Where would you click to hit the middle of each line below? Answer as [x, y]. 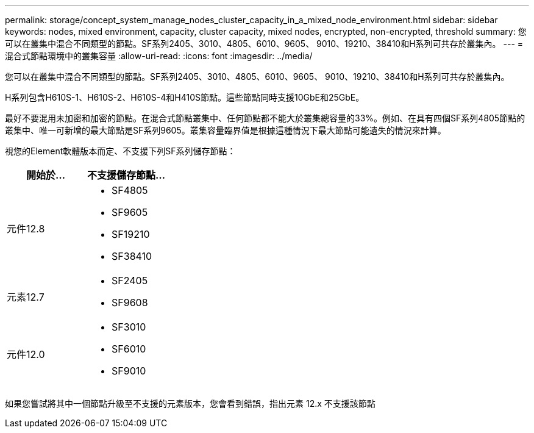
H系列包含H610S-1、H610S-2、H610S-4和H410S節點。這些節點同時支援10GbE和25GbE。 [185, 97]
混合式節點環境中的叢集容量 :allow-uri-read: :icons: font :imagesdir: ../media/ [159, 56]
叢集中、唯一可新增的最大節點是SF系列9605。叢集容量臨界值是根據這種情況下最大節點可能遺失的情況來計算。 [226, 130]
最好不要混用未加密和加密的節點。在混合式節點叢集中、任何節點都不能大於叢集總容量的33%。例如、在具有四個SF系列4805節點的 [265, 118]
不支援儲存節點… [126, 175]
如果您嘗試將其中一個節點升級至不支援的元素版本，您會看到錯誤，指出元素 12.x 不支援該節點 [190, 403]
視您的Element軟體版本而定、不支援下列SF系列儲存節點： [120, 151]
